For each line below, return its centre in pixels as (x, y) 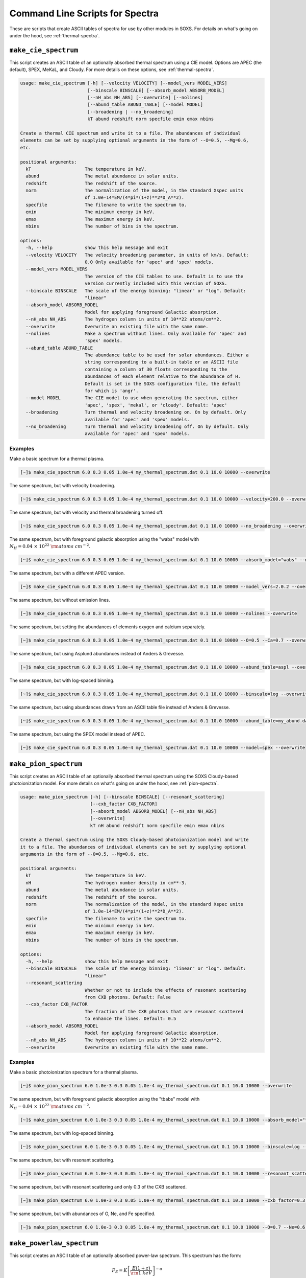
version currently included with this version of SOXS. (156, 283)
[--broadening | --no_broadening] (131, 112)
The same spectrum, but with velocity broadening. (62, 486)
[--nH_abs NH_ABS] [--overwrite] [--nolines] (145, 97)
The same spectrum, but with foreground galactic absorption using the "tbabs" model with (105, 1099)
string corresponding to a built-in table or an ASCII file (161, 362)
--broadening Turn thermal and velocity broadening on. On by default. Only (136, 412)
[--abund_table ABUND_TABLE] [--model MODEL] (145, 105)
